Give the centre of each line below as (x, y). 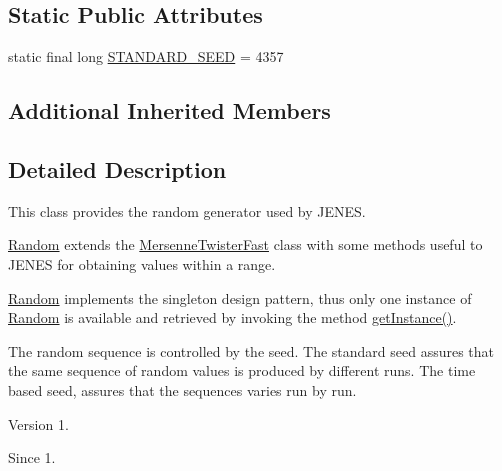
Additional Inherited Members (169, 110)
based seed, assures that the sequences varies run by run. (182, 389)
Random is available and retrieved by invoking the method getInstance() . (232, 317)
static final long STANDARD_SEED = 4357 (146, 56)
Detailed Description (117, 168)
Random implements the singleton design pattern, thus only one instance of (240, 297)
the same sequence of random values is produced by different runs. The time (242, 370)
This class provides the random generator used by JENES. (187, 210)
